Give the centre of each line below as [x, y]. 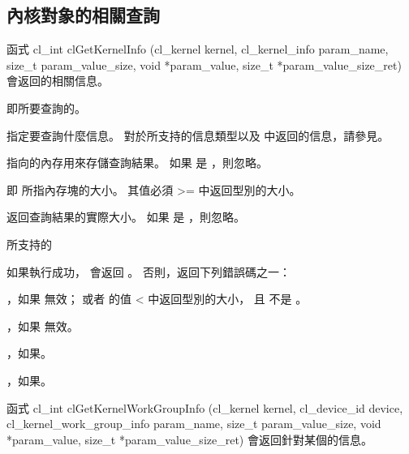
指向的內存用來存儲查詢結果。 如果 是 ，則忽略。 [137, 163]
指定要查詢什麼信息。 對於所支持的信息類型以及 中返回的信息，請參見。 [198, 135]
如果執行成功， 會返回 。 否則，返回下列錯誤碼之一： [149, 271]
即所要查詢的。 [46, 107]
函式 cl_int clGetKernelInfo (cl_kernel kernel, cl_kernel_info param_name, [198, 49]
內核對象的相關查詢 [83, 15]
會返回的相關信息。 [58, 81]
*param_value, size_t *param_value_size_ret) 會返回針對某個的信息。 [189, 439]
